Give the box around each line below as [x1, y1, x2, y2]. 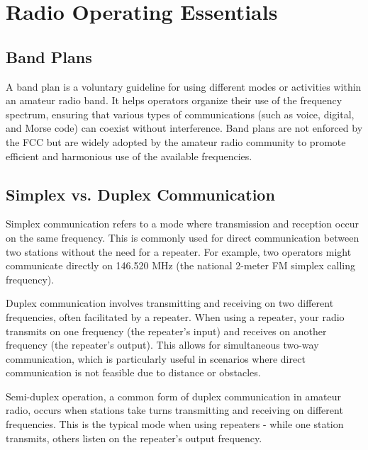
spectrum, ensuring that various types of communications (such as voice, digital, [6, 106, 355, 121]
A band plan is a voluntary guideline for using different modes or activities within [6, 79, 362, 94]
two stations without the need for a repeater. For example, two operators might [6, 244, 352, 259]
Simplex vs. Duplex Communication [6, 183, 275, 205]
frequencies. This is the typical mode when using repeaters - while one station [6, 417, 344, 432]
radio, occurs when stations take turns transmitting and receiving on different [6, 403, 343, 417]
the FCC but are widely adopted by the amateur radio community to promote [6, 134, 346, 149]
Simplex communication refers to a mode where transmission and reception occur [6, 216, 359, 231]
